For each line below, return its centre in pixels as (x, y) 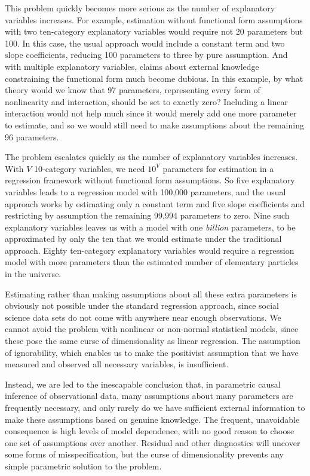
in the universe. (33, 274)
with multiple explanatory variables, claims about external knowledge (132, 66)
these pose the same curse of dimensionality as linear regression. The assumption (153, 341)
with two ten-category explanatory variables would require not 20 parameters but (154, 31)
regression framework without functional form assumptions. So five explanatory (150, 180)
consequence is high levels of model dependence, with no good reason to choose (150, 431)
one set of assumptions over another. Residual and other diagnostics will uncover (153, 442)
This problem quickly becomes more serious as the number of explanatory (140, 8)
